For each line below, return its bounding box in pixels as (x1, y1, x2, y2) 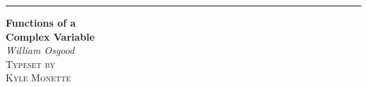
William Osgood (6, 43, 75, 58)
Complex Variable (6, 29, 95, 43)
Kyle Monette (6, 70, 71, 85)
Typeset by (6, 56, 56, 71)
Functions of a (6, 15, 76, 29)
